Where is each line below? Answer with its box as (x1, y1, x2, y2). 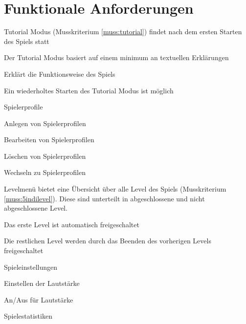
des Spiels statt (4, 36, 49, 46)
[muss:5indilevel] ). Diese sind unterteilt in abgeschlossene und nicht (4, 193, 205, 203)
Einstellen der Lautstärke (4, 278, 80, 288)
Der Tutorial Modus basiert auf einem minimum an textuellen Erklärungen (4, 52, 229, 63)
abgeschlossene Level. (4, 203, 67, 213)
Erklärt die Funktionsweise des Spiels (4, 68, 115, 79)
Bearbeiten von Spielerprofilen (4, 134, 94, 145)
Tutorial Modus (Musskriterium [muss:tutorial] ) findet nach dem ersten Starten (4, 26, 242, 37)
